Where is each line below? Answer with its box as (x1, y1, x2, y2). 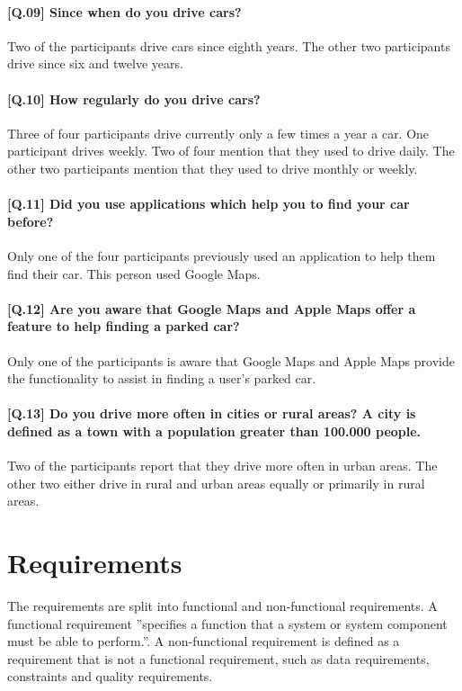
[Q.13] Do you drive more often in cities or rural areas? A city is (7, 404, 416, 423)
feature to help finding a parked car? (7, 317, 240, 336)
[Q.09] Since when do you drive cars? (7, 2, 242, 21)
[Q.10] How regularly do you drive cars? (7, 89, 261, 108)
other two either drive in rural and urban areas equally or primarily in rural (7, 473, 425, 492)
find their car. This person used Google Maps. (7, 264, 261, 283)
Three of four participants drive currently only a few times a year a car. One (7, 123, 430, 142)
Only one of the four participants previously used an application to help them (7, 246, 436, 265)
